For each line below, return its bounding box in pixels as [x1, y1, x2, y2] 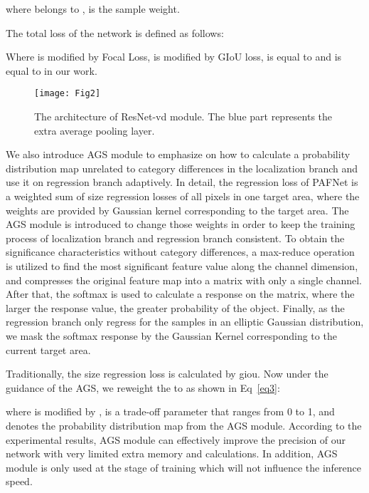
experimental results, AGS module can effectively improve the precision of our [6, 432, 346, 447]
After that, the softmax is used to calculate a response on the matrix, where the [6, 286, 355, 301]
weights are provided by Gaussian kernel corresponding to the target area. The [6, 202, 349, 217]
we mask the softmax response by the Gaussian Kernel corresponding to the [6, 328, 337, 343]
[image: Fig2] [34, 88, 101, 99]
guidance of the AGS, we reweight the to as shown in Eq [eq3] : [6, 380, 280, 395]
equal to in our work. [6, 63, 97, 78]
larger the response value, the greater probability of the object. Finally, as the [6, 300, 345, 315]
